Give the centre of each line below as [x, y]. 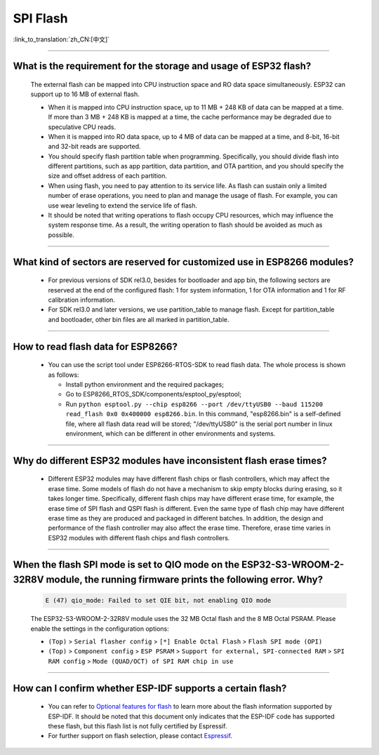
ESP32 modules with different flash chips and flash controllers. [139, 537]
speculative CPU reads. [82, 127]
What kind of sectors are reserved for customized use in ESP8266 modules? [184, 262]
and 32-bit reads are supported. [94, 147]
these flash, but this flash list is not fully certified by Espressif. [138, 726]
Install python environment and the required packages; [145, 384]
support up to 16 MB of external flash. [85, 94]
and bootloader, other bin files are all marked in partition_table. [139, 319]
